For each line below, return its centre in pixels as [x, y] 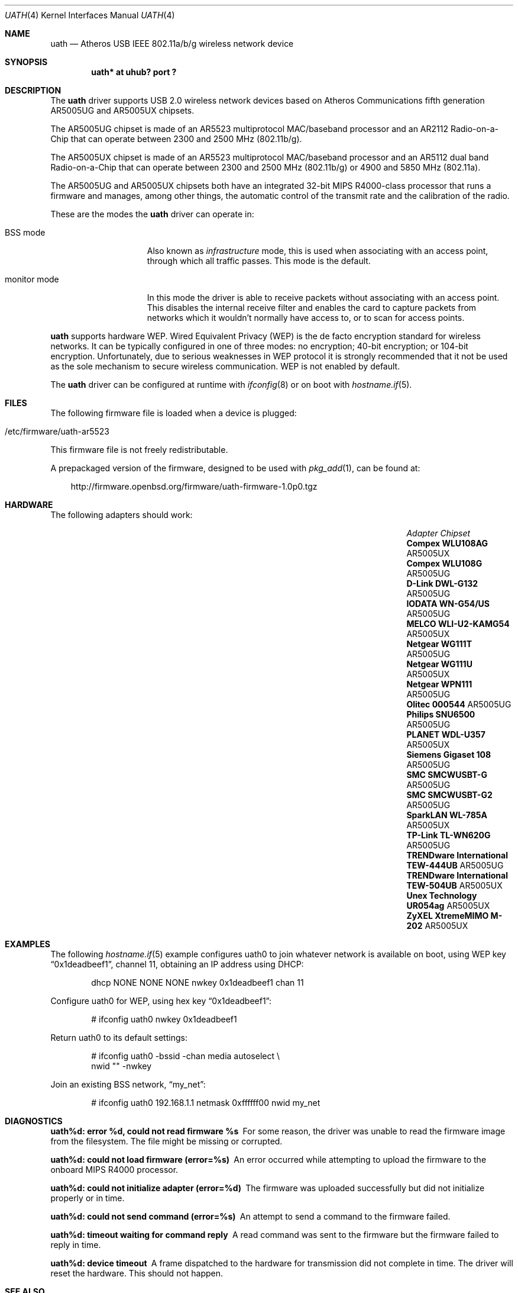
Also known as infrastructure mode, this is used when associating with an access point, [318, 251]
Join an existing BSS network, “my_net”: [128, 1084]
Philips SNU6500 [441, 714]
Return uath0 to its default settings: [119, 1038]
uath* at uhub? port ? [134, 72]
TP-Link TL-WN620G [449, 835]
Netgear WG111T [439, 644]
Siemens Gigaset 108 [449, 755]
